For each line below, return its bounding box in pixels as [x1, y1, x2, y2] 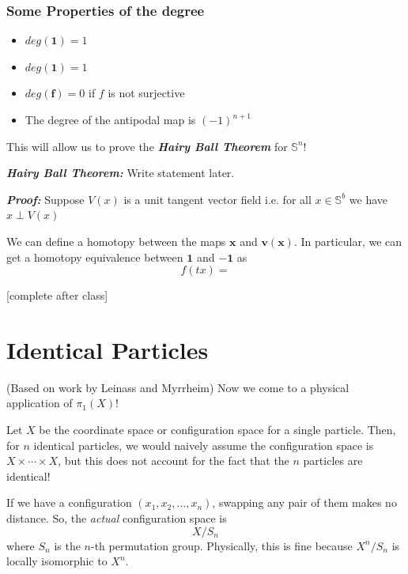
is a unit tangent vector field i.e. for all [123, 191, 312, 207]
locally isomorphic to [6, 553, 108, 569]
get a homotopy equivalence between [6, 248, 183, 265]
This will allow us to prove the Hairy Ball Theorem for [6, 138, 288, 154]
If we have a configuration [6, 494, 132, 511]
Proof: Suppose [6, 191, 85, 207]
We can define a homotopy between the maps [6, 232, 226, 249]
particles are [303, 452, 363, 469]
